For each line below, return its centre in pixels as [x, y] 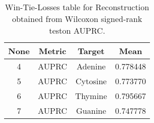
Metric [52, 51]
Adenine [91, 66]
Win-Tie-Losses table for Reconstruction [77, 7]
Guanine [91, 110]
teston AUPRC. [77, 30]
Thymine [91, 96]
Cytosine [91, 81]
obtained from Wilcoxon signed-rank [77, 19]
